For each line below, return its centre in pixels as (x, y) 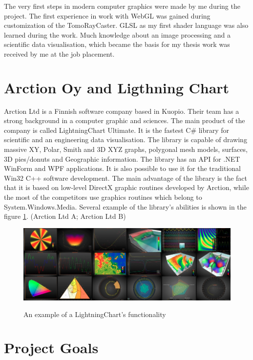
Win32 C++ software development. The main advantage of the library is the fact (126, 178)
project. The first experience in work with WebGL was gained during (107, 15)
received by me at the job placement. (59, 53)
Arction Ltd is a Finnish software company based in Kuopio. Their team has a (122, 111)
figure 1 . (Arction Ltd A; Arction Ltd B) (65, 216)
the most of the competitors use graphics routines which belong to (103, 197)
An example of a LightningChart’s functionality (95, 314)
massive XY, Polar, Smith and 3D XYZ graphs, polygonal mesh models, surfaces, (126, 149)
